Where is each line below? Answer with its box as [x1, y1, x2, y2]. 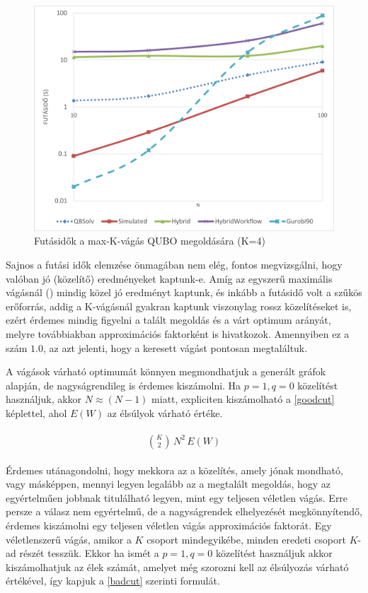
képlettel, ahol [6, 405, 67, 420]
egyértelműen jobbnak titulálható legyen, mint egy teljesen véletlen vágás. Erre [6, 490, 348, 505]
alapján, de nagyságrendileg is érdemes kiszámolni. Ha [6, 377, 241, 392]
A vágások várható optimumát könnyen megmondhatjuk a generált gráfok [6, 364, 326, 379]
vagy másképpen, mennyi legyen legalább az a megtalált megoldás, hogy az [6, 476, 331, 491]
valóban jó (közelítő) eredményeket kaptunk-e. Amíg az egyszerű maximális [6, 271, 333, 286]
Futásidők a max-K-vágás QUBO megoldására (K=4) [34, 233, 265, 248]
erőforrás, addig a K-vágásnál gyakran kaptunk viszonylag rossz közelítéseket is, [6, 298, 352, 313]
